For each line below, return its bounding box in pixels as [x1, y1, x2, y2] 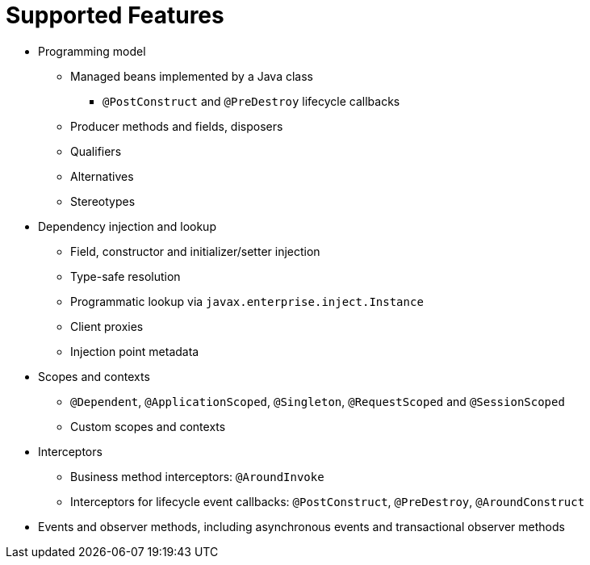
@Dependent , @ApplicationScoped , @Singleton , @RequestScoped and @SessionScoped [70, 394, 565, 408]
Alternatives [70, 169, 134, 183]
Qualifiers [70, 144, 122, 158]
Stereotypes [70, 194, 136, 208]
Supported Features [6, 2, 224, 29]
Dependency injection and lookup [38, 219, 216, 233]
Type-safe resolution [70, 269, 181, 283]
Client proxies [70, 319, 144, 333]
